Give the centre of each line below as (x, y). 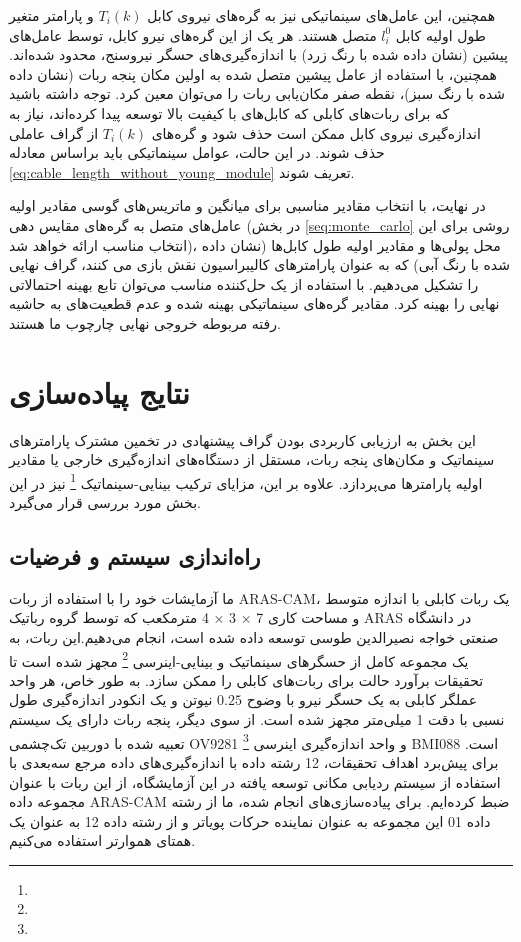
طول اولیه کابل (440, 34)
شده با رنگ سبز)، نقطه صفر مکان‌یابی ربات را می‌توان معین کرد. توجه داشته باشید (257, 93)
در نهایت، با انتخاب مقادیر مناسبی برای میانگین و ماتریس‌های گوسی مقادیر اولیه (247, 205)
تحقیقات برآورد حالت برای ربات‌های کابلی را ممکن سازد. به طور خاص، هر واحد (246, 679)
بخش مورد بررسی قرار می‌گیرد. (105, 502)
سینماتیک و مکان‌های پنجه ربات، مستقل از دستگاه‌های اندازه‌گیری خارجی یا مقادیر (252, 459)
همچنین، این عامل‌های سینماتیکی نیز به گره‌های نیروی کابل (321, 15)
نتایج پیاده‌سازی (99, 391)
